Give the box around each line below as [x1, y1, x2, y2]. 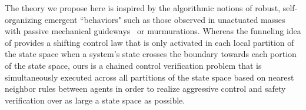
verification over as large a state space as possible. [5, 94, 185, 106]
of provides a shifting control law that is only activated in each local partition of [5, 36, 294, 48]
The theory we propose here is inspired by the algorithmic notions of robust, [5, 2, 281, 14]
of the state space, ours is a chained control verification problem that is [5, 59, 262, 71]
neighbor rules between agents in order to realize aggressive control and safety [5, 82, 286, 95]
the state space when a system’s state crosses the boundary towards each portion [5, 48, 297, 60]
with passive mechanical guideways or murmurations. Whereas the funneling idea [5, 25, 301, 37]
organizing [5, 13, 42, 25]
